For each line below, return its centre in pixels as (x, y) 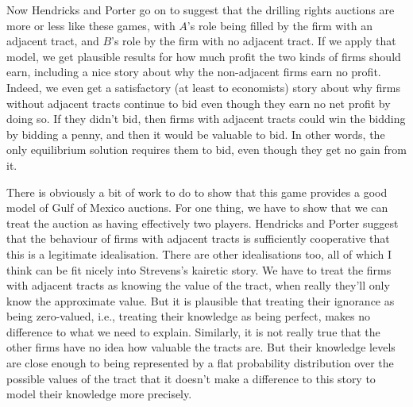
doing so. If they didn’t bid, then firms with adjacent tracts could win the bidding (206, 119)
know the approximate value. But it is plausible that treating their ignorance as (201, 300)
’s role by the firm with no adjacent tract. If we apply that (254, 41)
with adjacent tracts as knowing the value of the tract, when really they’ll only (198, 285)
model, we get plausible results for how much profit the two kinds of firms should (204, 56)
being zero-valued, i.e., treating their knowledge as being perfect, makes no (189, 316)
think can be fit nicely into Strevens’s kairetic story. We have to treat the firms (199, 269)
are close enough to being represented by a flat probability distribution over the (200, 363)
